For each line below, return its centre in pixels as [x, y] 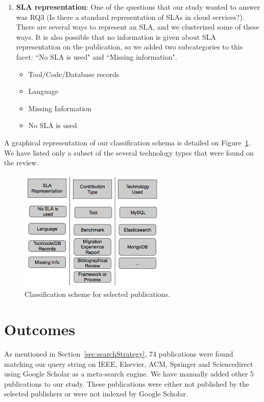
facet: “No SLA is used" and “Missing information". [97, 56]
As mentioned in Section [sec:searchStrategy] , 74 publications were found [119, 354]
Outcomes [40, 329]
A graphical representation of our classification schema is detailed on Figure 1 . [127, 142]
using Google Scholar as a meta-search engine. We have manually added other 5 [129, 374]
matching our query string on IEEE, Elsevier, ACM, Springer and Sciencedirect [129, 363]
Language [43, 91]
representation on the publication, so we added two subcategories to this [129, 47]
